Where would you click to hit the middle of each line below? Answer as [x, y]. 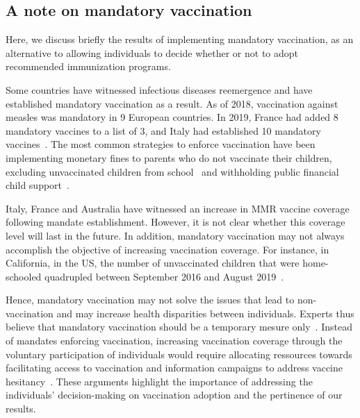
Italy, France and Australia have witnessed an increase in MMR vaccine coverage [178, 208]
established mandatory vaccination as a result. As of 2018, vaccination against [172, 103]
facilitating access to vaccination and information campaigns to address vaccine [174, 368]
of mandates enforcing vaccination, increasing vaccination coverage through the [174, 341]
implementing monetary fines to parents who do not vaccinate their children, [169, 157]
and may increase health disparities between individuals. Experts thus [205, 313]
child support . [38, 185]
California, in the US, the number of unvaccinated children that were [153, 263]
